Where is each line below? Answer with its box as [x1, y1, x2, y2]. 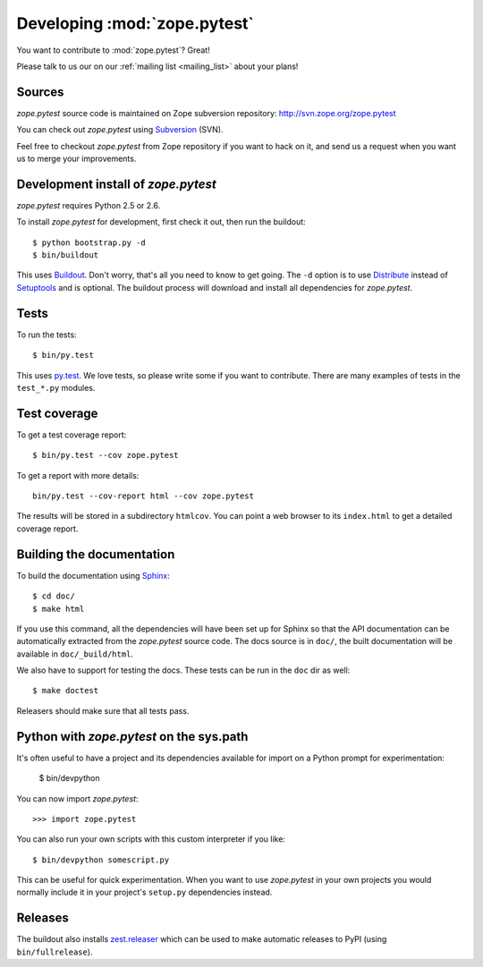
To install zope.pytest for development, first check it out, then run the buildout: [16, 216, 306, 227]
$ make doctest [32, 685, 99, 696]
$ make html [32, 604, 85, 614]
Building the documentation [16, 547, 175, 562]
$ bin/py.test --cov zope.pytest [32, 450, 179, 461]
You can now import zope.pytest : [16, 793, 139, 804]
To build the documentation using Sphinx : [16, 570, 170, 581]
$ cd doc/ [32, 591, 75, 601]
